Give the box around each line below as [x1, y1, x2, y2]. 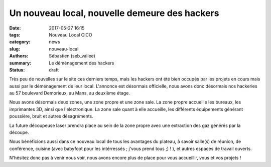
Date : [9, 25, 21, 31]
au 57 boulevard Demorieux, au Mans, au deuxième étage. [9, 90, 130, 96]
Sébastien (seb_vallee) [49, 53, 95, 59]
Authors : [9, 53, 29, 59]
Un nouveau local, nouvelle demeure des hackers [9, 7, 219, 18]
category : [9, 39, 31, 45]
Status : [9, 66, 25, 72]
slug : [9, 45, 20, 52]
